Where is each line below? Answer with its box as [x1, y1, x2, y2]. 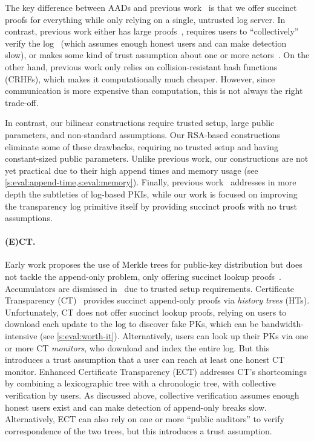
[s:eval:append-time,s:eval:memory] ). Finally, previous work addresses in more [5, 176, 296, 188]
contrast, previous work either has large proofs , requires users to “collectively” [5, 25, 299, 38]
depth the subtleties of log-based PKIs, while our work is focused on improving [5, 187, 298, 200]
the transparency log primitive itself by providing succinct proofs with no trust [5, 199, 297, 212]
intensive [5, 330, 38, 342]
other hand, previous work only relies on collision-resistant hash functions [5, 60, 278, 73]
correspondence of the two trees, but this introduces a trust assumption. [5, 424, 272, 437]
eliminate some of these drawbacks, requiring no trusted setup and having [5, 140, 279, 153]
